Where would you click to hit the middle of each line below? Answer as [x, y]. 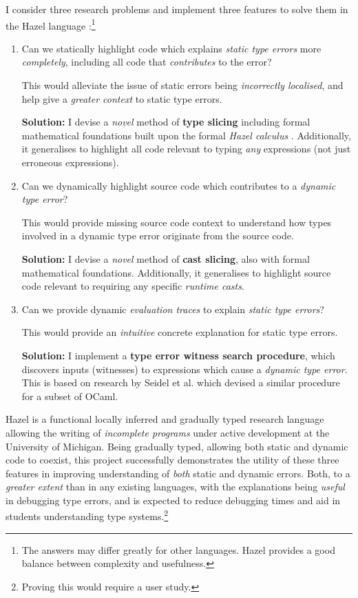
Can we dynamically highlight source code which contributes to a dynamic [179, 185]
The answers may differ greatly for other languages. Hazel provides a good [178, 549]
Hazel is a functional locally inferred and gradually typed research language [165, 419]
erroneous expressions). [70, 162]
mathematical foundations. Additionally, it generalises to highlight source [176, 272]
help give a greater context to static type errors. [122, 98]
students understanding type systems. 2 [87, 515]
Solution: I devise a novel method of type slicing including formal [166, 122]
